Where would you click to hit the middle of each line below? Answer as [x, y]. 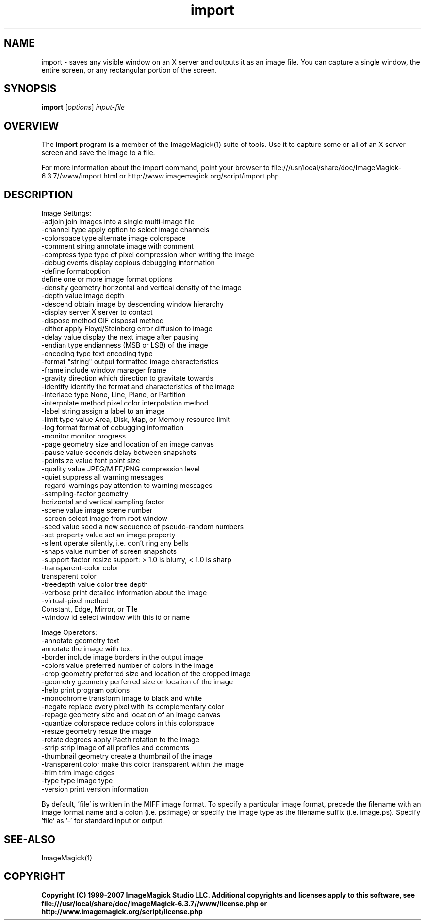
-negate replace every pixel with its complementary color [133, 707]
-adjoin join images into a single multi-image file [118, 222]
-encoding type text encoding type [97, 354]
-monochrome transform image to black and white [122, 698]
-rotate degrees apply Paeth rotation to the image [120, 740]
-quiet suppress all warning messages [102, 477]
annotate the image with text [87, 649]
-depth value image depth [83, 296]
